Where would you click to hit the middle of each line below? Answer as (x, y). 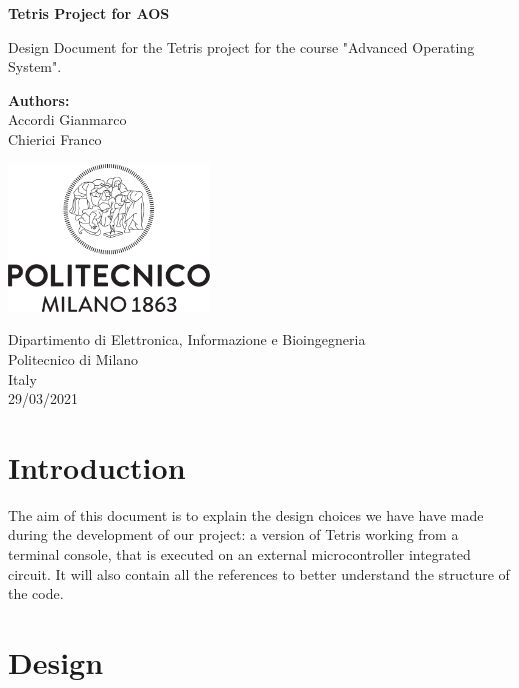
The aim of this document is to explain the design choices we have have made (246, 514)
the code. (36, 593)
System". (35, 66)
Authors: (39, 99)
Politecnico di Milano (73, 358)
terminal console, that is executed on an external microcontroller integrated (239, 554)
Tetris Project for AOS (89, 13)
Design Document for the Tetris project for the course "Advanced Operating (241, 46)
